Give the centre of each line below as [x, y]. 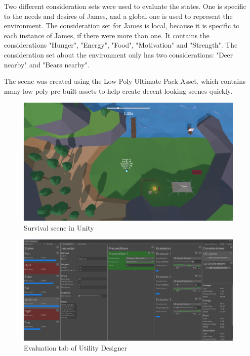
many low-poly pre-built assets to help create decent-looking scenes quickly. [118, 90]
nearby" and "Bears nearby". [47, 64]
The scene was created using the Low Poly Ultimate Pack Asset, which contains [125, 81]
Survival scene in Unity [59, 227]
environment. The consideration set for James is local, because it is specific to [122, 26]
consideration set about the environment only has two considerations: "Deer [119, 54]
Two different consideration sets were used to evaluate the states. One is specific [125, 6]
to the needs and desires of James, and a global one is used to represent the [118, 16]
